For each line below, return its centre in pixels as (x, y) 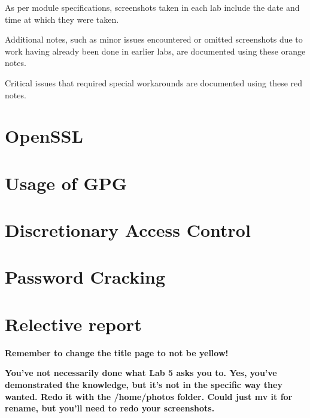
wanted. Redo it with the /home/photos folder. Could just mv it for (149, 396)
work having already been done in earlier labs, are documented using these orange (155, 51)
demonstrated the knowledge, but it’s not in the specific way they (144, 384)
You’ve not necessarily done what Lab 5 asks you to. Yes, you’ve (141, 373)
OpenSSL (44, 136)
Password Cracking (85, 277)
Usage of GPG (66, 183)
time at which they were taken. (62, 19)
